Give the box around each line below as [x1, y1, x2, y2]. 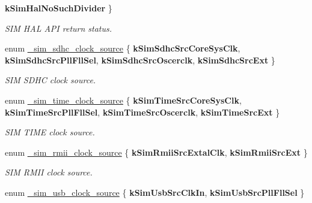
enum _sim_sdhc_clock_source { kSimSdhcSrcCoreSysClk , [5, 42, 240, 54]
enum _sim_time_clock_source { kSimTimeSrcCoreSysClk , [5, 93, 242, 106]
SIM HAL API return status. [5, 22, 112, 34]
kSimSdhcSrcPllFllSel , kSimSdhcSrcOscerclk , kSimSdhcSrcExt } [5, 53, 275, 66]
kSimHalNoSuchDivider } [5, 2, 112, 14]
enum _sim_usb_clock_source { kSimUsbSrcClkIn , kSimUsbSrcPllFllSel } [5, 186, 305, 198]
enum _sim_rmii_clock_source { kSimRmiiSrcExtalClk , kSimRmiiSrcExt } [5, 146, 308, 158]
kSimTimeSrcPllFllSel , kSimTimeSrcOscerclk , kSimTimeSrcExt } [5, 105, 280, 118]
